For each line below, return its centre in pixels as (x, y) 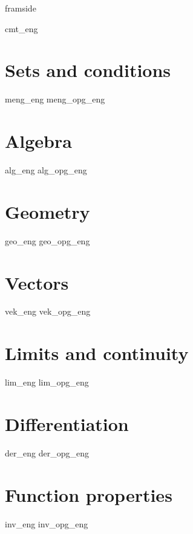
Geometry (47, 211)
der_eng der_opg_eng (47, 452)
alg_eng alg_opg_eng (46, 170)
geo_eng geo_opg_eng (47, 240)
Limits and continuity (97, 353)
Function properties (89, 494)
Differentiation (67, 423)
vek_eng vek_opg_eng (48, 311)
